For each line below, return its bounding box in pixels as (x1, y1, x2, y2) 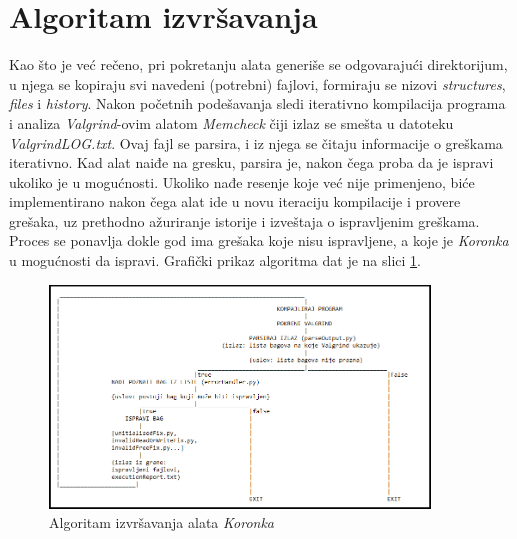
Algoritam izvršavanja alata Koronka (49, 512, 275, 533)
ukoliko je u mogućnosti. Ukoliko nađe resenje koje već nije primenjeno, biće (9, 171, 475, 192)
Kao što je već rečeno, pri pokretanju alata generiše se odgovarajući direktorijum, (9, 54, 508, 75)
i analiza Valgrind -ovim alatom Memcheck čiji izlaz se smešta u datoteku (9, 112, 454, 133)
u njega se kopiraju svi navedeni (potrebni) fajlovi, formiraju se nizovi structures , (9, 73, 506, 94)
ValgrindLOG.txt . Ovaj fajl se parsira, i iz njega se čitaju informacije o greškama (9, 132, 503, 153)
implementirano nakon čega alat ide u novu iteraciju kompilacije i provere (9, 191, 461, 212)
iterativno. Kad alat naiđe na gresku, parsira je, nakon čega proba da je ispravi (9, 152, 494, 173)
